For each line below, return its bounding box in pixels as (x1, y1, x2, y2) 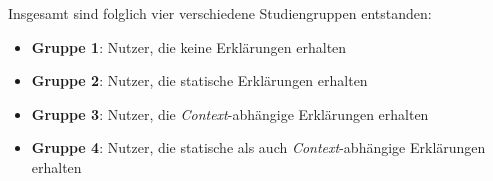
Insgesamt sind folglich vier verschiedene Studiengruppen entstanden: (8, 3, 432, 23)
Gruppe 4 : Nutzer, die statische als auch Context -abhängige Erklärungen (31, 137, 486, 158)
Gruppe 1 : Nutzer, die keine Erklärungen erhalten (31, 36, 347, 57)
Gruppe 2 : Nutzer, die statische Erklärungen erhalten (31, 70, 368, 91)
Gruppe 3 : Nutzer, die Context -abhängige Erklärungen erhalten (31, 103, 429, 124)
